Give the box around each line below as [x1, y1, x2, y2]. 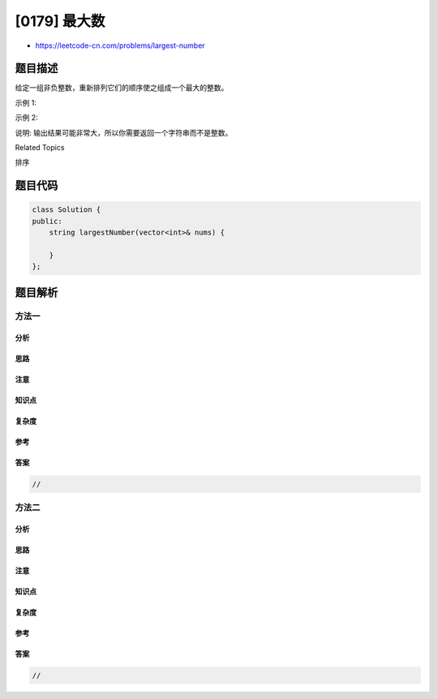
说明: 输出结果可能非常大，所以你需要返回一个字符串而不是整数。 [15, 127, 233, 137]
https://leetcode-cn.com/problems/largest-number [35, 41, 206, 50]
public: [32, 216, 62, 226]
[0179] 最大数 [15, 12, 105, 30]
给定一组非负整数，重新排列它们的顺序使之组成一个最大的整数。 [15, 83, 229, 93]
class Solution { [32, 205, 101, 214]
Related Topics [15, 143, 65, 153]
